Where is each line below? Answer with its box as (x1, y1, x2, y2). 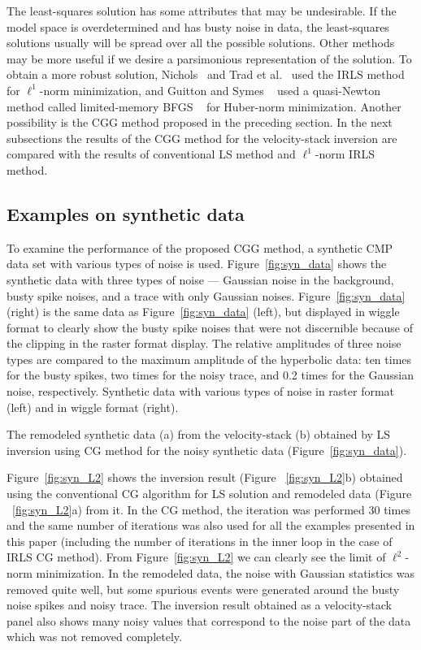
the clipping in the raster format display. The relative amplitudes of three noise (7, 335, 401, 352)
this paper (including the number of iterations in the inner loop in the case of (7, 532, 393, 549)
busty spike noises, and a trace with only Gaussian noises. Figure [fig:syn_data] (7, 287, 406, 304)
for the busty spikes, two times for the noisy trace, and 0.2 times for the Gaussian (7, 366, 414, 383)
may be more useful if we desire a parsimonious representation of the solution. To (7, 50, 412, 67)
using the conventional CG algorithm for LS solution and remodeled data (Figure (7, 485, 412, 502)
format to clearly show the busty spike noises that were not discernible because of (7, 318, 413, 336)
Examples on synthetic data (7, 201, 245, 226)
